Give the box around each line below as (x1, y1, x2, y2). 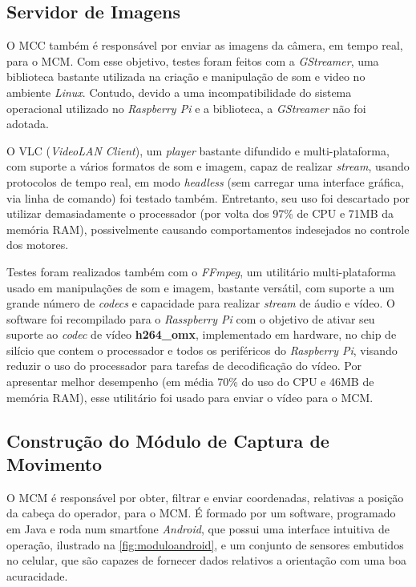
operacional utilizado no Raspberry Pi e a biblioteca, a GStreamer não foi (6, 99, 366, 116)
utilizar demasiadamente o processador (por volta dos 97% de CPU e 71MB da (6, 205, 394, 222)
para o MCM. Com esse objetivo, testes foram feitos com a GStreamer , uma (6, 52, 379, 69)
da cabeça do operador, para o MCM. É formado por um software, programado (6, 505, 396, 521)
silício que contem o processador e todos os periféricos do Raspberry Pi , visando (6, 341, 398, 358)
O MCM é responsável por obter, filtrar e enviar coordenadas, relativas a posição (6, 488, 404, 505)
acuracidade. (6, 567, 68, 584)
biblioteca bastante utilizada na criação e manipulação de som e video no (6, 68, 366, 85)
